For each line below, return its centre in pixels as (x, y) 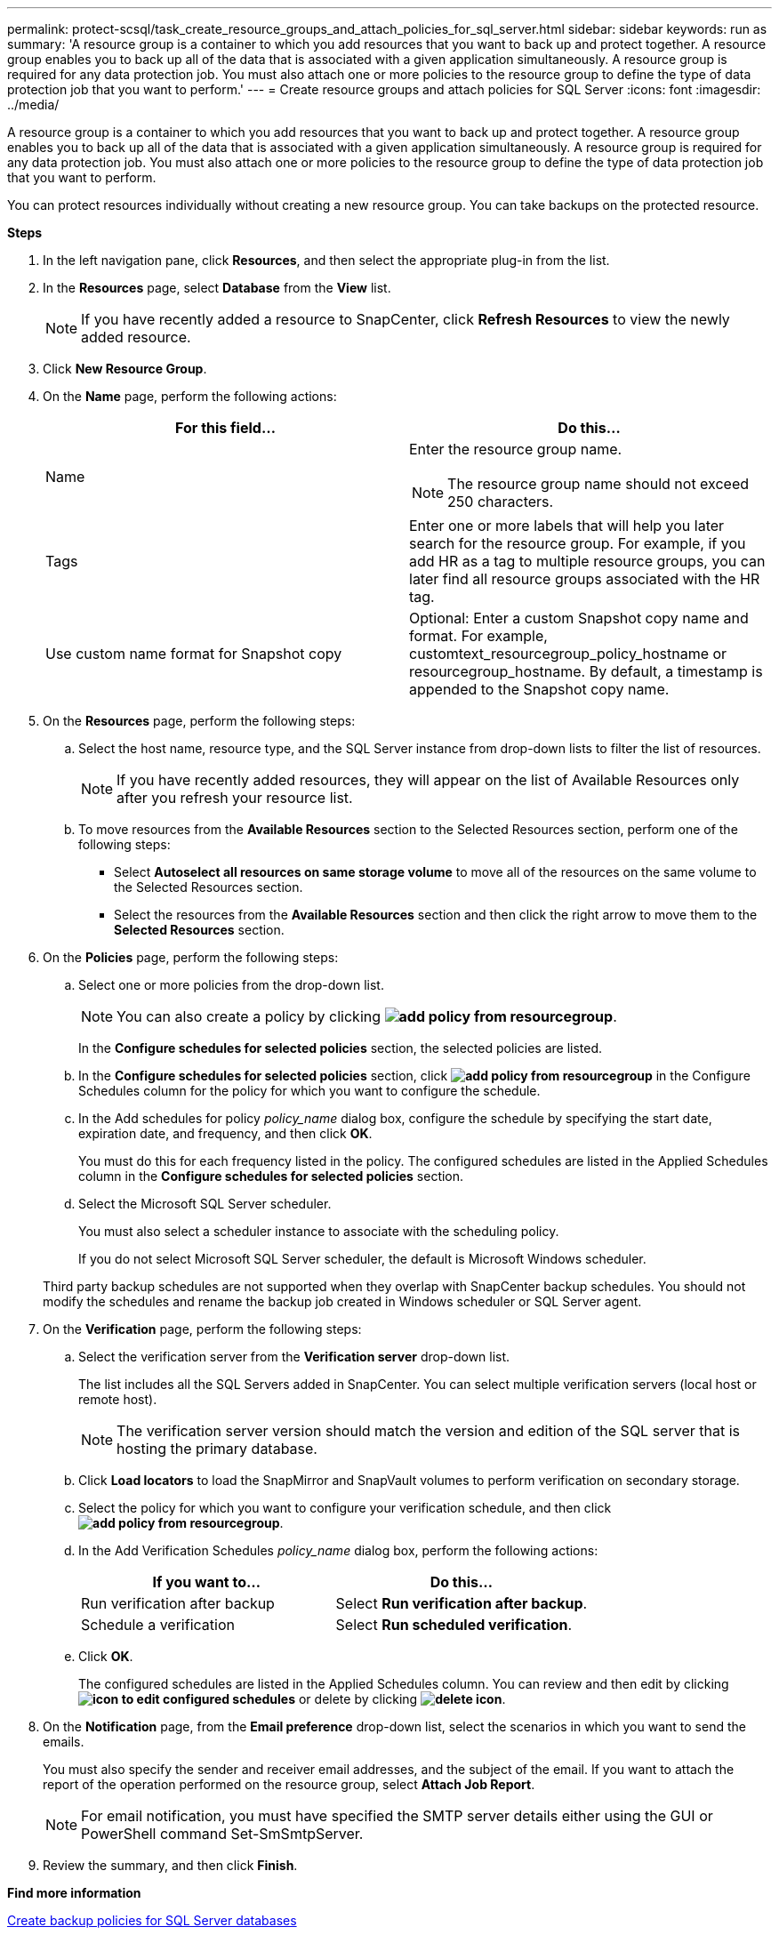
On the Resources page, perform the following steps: (199, 721)
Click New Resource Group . (125, 369)
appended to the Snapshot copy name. (539, 689)
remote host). (118, 1399)
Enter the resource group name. (516, 449)
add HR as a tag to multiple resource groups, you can (587, 561)
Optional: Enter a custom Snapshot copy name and (579, 618)
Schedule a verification (158, 1625)
